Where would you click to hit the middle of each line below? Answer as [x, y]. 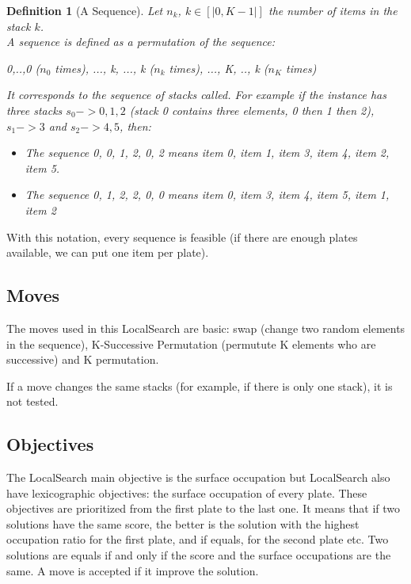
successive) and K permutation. [83, 359]
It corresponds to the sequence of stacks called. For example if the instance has [196, 95]
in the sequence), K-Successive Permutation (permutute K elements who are [191, 344]
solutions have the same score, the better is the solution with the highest [183, 523]
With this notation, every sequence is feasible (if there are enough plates [182, 237]
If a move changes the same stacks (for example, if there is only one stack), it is [200, 386]
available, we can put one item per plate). [108, 252]
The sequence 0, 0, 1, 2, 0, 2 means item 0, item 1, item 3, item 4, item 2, [207, 153]
